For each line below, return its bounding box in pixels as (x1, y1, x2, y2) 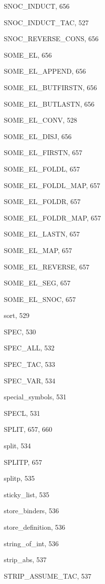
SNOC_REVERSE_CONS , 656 (4, 33, 99, 44)
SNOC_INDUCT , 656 (4, 1, 70, 11)
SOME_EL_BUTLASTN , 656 (4, 98, 95, 109)
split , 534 (4, 441, 31, 451)
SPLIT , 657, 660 (4, 424, 52, 434)
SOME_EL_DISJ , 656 (4, 131, 72, 141)
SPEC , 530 (4, 326, 36, 336)
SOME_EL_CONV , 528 (4, 115, 77, 125)
